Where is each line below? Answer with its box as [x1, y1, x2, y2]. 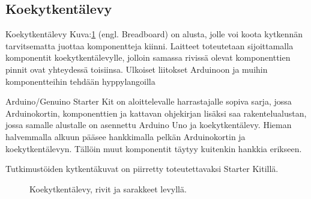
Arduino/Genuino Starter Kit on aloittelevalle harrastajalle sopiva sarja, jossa [5, 95, 292, 108]
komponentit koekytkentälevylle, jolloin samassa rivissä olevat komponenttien [5, 51, 291, 64]
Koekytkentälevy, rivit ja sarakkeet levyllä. [29, 182, 187, 195]
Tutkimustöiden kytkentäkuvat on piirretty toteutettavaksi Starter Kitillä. [5, 162, 279, 175]
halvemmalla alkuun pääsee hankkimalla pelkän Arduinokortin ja [5, 130, 246, 142]
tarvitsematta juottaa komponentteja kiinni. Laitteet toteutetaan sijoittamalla [5, 39, 294, 52]
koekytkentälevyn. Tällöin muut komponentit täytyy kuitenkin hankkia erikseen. [5, 142, 302, 155]
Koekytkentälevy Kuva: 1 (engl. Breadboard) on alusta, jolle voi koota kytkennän [5, 28, 303, 40]
